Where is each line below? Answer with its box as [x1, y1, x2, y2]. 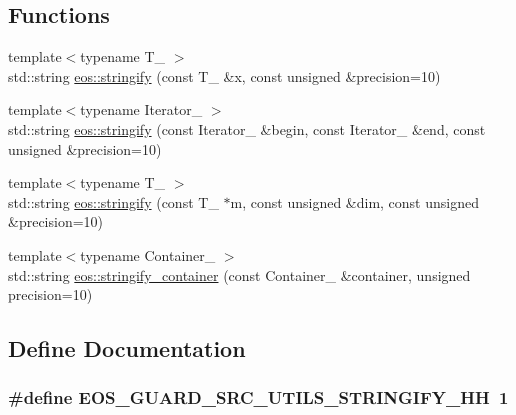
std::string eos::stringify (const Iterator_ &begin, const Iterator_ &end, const [8, 118, 486, 139]
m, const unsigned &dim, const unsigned [230, 191, 479, 212]
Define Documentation [8, 333, 246, 364]
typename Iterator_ [80, 99, 203, 120]
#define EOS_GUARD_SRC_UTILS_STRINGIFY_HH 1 [8, 385, 509, 410]
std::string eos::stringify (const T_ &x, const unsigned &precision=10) [8, 65, 441, 86]
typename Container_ [80, 244, 216, 265]
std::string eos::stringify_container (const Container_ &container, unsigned [8, 264, 471, 285]
